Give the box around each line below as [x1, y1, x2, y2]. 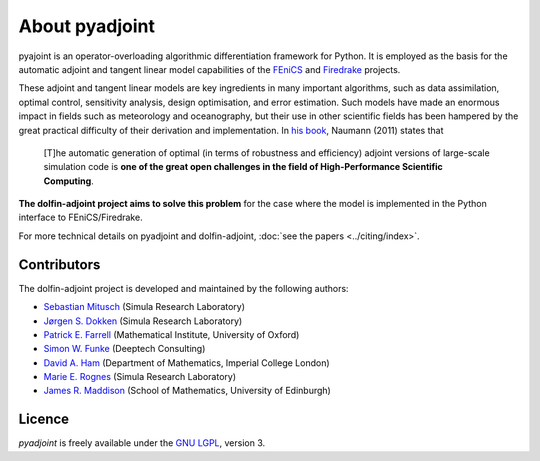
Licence [18, 411, 70, 428]
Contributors [18, 256, 101, 273]
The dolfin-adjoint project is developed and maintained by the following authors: [18, 282, 349, 294]
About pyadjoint [18, 15, 155, 37]
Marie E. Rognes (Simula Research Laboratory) [43, 371, 237, 383]
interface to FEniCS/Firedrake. [18, 211, 144, 224]
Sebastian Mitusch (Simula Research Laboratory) [43, 301, 245, 313]
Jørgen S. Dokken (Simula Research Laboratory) [43, 315, 243, 327]
